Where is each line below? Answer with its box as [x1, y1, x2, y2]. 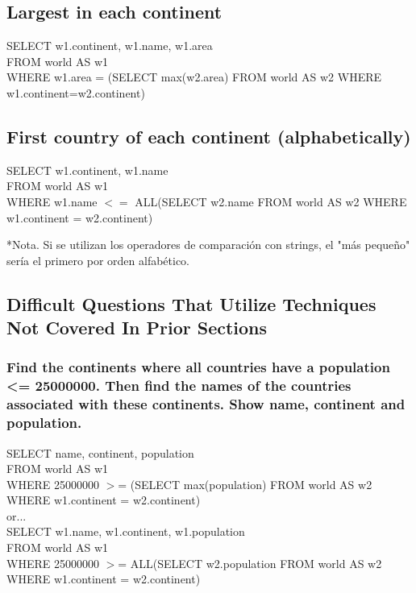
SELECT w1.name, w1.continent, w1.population [6, 523, 245, 540]
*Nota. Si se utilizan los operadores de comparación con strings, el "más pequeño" [6, 236, 410, 253]
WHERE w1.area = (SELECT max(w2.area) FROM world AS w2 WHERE [6, 68, 382, 85]
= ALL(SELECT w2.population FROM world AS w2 [118, 554, 382, 571]
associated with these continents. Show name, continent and [6, 394, 406, 414]
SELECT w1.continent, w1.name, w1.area [6, 37, 213, 54]
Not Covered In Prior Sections [6, 315, 268, 340]
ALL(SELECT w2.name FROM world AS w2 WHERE [135, 193, 407, 209]
